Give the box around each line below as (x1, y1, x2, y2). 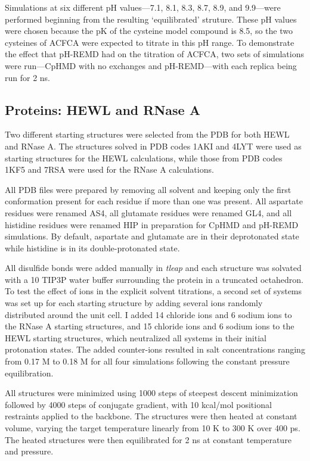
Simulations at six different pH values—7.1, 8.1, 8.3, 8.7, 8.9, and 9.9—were (5, 1, 281, 13)
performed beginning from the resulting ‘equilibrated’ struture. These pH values (5, 13, 297, 25)
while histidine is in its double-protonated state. (5, 241, 180, 254)
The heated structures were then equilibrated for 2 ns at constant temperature (5, 433, 292, 446)
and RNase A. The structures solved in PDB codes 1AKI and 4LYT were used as (5, 139, 302, 152)
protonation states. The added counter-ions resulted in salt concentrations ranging (5, 343, 305, 356)
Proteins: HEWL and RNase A (5, 100, 200, 119)
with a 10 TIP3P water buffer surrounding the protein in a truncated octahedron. (5, 273, 303, 285)
